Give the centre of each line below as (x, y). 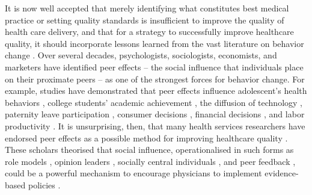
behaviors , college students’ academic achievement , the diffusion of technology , (154, 102)
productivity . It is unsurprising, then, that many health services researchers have (155, 125)
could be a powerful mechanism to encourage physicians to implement (133, 173)
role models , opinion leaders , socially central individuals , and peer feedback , (150, 161)
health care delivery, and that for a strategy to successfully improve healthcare (149, 32)
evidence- (282, 173)
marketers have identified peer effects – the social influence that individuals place (154, 67)
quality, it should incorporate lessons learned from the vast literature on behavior (154, 43)
